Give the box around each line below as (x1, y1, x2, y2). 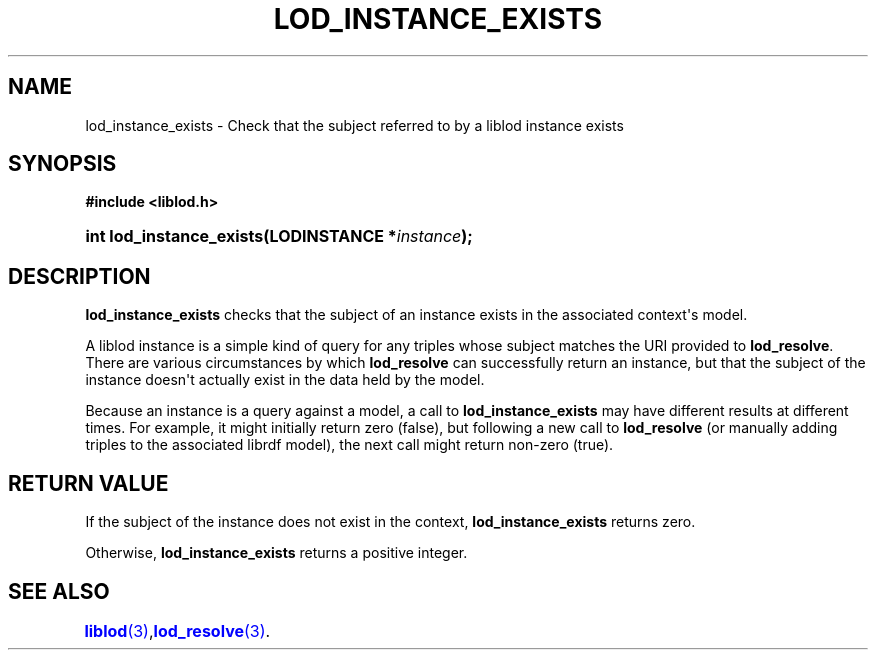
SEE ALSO (8, 578, 110, 604)
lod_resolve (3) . (153, 620, 271, 641)
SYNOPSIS (8, 151, 117, 177)
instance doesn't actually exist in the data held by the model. (85, 371, 485, 389)
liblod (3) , (84, 620, 154, 641)
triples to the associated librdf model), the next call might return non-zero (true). (85, 436, 614, 454)
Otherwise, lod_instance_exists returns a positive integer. (85, 544, 468, 562)
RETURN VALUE (8, 470, 169, 496)
